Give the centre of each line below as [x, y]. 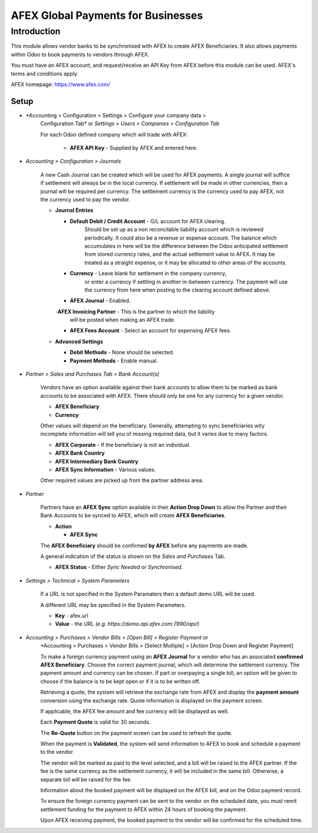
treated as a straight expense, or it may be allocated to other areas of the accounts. [185, 262]
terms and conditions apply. [45, 73]
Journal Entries [74, 210]
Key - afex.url [72, 616]
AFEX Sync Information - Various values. [105, 469]
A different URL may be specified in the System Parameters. [113, 605]
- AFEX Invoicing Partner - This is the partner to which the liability [135, 311]
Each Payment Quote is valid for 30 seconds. [96, 722]
